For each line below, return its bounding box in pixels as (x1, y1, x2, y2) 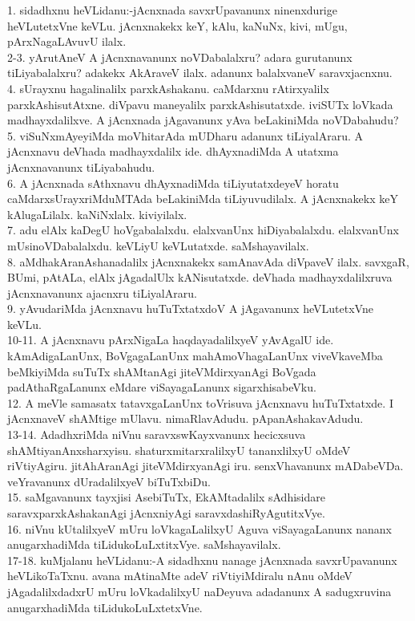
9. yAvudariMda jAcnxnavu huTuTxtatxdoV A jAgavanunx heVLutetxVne (7, 300, 373, 317)
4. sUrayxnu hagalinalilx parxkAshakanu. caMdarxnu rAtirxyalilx (7, 79, 329, 96)
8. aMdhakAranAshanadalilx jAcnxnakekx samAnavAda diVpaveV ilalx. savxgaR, (7, 253, 409, 270)
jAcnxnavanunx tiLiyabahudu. (7, 158, 155, 175)
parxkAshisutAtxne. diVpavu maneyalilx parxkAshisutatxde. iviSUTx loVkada (7, 95, 393, 112)
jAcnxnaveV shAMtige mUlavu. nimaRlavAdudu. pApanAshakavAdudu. (7, 410, 364, 427)
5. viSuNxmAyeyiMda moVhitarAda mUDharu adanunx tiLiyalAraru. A (7, 127, 363, 144)
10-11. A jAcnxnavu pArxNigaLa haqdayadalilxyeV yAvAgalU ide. (7, 331, 334, 348)
